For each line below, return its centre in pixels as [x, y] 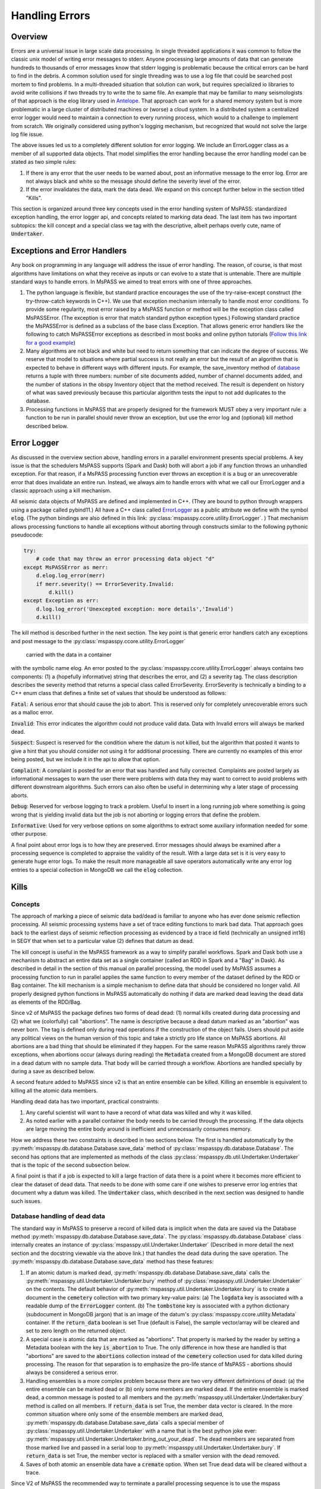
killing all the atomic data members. [54, 1091]
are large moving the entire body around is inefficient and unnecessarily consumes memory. [139, 1129]
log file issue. [27, 134]
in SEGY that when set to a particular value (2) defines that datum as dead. [103, 941]
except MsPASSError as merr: [66, 567]
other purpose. [29, 834]
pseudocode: [27, 535]
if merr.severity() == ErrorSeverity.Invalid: [105, 584]
